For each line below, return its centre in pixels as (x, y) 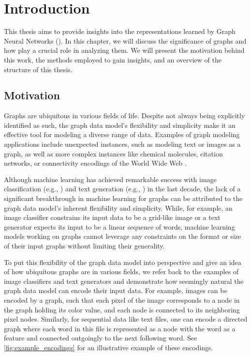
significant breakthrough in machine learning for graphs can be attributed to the (123, 198)
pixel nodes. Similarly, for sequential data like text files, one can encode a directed (126, 319)
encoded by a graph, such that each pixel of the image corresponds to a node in (122, 300)
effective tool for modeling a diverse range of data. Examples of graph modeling (122, 134)
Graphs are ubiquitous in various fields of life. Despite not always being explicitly (125, 116)
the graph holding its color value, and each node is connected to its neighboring (122, 309)
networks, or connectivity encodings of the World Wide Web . (95, 163)
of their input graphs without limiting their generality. (84, 246)
